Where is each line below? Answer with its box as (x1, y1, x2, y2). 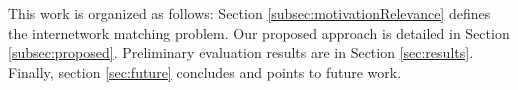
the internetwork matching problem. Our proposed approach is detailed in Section (8, 22, 510, 43)
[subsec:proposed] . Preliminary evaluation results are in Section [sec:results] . (8, 42, 474, 63)
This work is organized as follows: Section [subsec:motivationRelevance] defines (8, 3, 491, 23)
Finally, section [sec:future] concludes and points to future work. (8, 61, 402, 82)
